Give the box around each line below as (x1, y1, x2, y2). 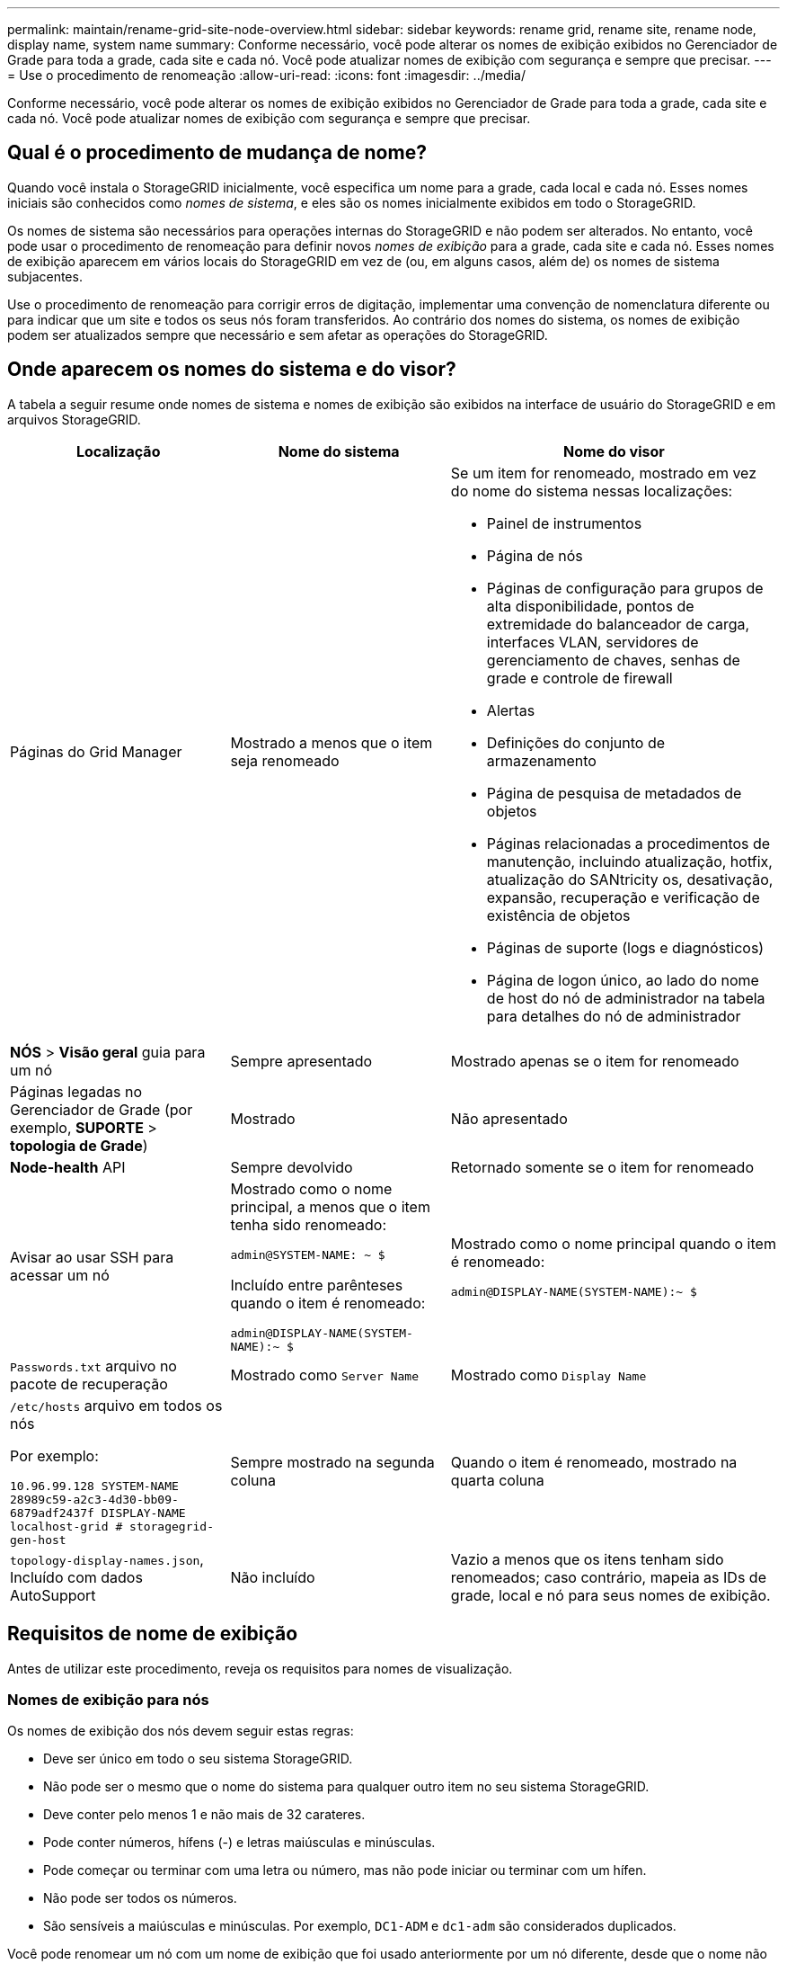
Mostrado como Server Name (230, 1365, 419, 1384)
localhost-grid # (10, 1519, 123, 1533)
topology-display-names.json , (10, 1549, 204, 1568)
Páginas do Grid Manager (10, 742, 182, 761)
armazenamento (486, 751, 597, 770)
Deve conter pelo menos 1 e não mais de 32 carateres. (43, 1807, 366, 1823)
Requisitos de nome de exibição (7, 1622, 298, 1646)
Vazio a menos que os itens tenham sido (450, 1549, 724, 1568)
